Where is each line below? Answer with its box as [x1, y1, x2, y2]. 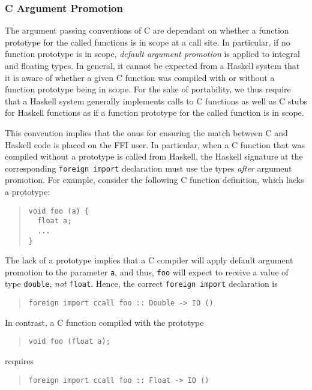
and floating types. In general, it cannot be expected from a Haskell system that [5, 59, 300, 71]
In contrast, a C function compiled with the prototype [5, 316, 204, 328]
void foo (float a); [28, 337, 110, 346]
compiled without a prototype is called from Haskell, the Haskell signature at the [5, 150, 303, 163]
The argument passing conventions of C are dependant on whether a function [5, 24, 289, 37]
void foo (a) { [28, 206, 89, 215]
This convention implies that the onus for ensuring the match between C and [5, 126, 288, 139]
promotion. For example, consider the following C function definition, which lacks [5, 173, 304, 186]
